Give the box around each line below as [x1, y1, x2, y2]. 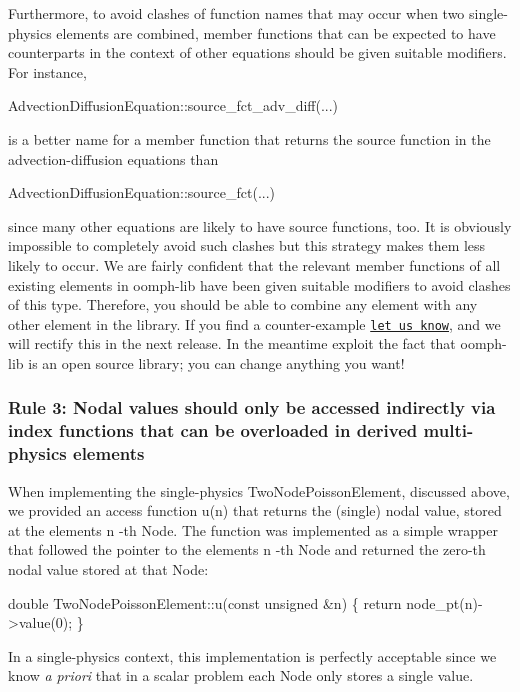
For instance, [8, 61, 87, 82]
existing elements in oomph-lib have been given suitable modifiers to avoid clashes [8, 274, 511, 295]
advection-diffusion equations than [8, 148, 219, 169]
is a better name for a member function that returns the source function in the [8, 128, 491, 149]
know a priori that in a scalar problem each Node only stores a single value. [8, 665, 474, 686]
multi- [423, 418, 474, 443]
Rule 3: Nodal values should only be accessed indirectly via [8, 395, 496, 420]
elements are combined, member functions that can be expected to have [56, 22, 496, 43]
